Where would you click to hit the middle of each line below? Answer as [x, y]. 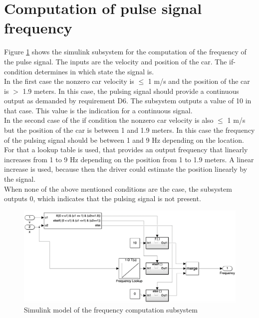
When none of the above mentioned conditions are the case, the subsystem [118, 188]
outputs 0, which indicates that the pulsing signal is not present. [103, 198]
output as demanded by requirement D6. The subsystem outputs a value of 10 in [128, 101]
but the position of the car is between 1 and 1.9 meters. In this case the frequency [129, 130]
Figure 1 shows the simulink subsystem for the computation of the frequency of [125, 52]
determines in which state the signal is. [94, 71]
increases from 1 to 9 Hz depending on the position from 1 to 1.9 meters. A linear [129, 159]
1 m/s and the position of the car [199, 81]
